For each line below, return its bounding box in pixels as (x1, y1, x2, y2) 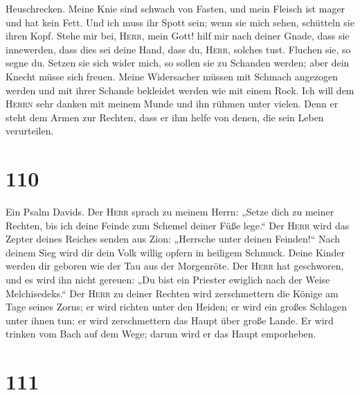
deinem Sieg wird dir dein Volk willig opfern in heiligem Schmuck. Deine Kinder (6, 245, 345, 259)
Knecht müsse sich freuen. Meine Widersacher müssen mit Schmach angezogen (6, 69, 339, 83)
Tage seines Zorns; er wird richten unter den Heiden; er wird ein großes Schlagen (6, 299, 347, 314)
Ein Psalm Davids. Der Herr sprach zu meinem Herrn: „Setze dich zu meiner (6, 204, 334, 219)
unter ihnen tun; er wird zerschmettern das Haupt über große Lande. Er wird (6, 313, 334, 327)
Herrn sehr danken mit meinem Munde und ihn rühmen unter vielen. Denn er (6, 96, 339, 111)
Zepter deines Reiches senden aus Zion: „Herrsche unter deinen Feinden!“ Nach (6, 231, 341, 246)
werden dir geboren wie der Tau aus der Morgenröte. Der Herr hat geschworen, (6, 258, 344, 273)
